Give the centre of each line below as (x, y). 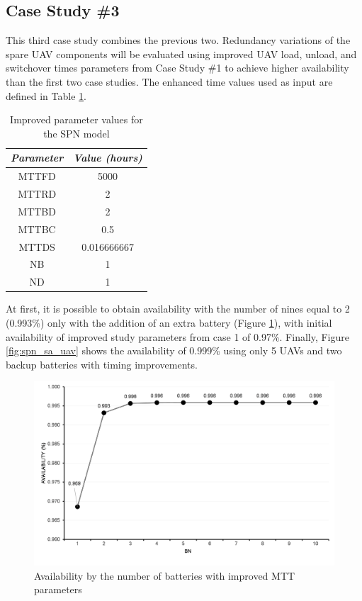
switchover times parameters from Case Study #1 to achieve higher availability (177, 68)
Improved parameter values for (77, 119)
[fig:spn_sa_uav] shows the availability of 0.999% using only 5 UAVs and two (174, 350)
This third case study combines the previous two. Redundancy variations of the (178, 40)
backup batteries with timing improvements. (102, 364)
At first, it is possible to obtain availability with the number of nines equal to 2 (178, 309)
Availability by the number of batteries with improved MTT (165, 575)
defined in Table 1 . (46, 95)
